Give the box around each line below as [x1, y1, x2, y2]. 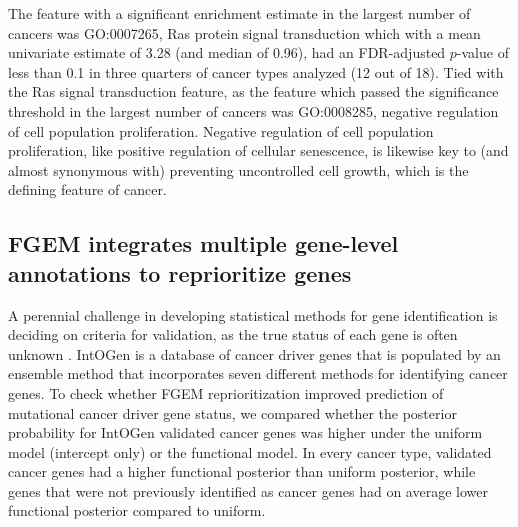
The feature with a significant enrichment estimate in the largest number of [8, 3, 471, 23]
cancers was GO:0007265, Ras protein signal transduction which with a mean [8, 22, 481, 43]
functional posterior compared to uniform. [8, 500, 266, 521]
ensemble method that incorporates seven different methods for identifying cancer [8, 363, 508, 384]
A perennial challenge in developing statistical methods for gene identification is [8, 304, 498, 325]
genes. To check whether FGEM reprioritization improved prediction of [8, 382, 444, 403]
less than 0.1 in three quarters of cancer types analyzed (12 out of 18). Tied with [8, 61, 504, 82]
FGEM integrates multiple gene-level [8, 228, 399, 259]
